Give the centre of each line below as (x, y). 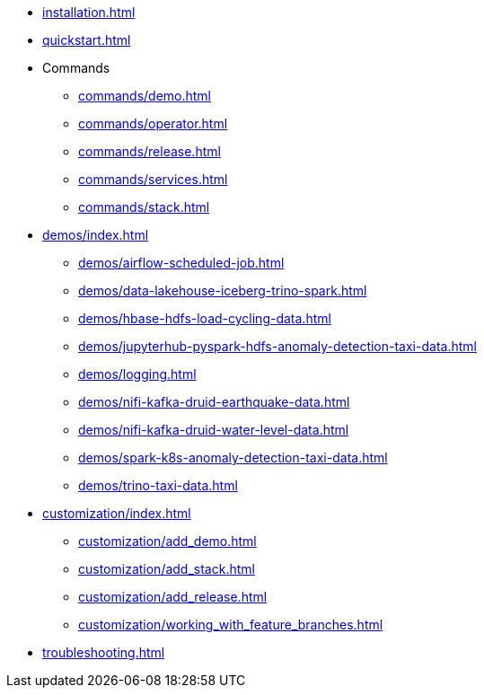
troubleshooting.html (104, 652)
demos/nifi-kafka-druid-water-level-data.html (214, 430)
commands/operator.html (153, 123)
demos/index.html (96, 235)
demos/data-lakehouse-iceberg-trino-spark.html (223, 290)
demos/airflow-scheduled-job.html (181, 263)
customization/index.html (117, 513)
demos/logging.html (137, 374)
